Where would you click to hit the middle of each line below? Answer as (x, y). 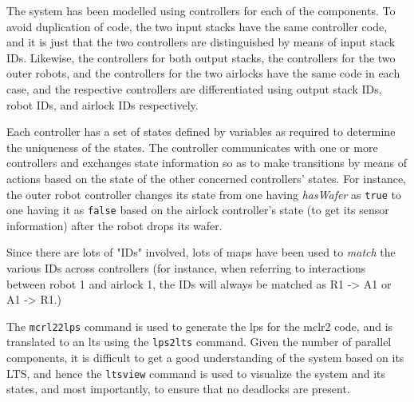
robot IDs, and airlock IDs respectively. (103, 104)
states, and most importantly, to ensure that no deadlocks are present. (178, 389)
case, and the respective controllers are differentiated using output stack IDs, (194, 88)
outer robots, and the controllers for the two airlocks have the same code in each (203, 73)
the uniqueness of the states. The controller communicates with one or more (192, 147)
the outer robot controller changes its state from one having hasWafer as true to (204, 194)
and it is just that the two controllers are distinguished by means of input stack (201, 42)
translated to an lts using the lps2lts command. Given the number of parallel (199, 342)
